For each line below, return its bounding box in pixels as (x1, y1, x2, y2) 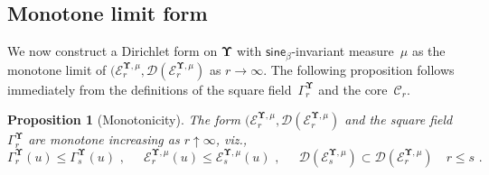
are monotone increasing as (28, 130, 180, 149)
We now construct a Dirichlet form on (7, 41, 218, 60)
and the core (318, 79, 388, 98)
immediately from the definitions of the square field (7, 79, 292, 98)
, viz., (215, 130, 248, 149)
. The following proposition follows (263, 60, 455, 78)
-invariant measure (291, 41, 394, 60)
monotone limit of (7, 60, 107, 78)
